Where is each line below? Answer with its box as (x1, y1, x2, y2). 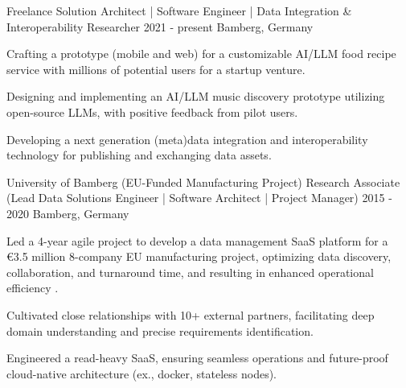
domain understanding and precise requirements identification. (6, 322, 314, 339)
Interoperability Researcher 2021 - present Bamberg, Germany (6, 18, 314, 35)
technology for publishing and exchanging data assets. (6, 147, 272, 163)
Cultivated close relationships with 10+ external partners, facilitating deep (6, 306, 375, 323)
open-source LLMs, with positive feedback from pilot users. (6, 103, 298, 120)
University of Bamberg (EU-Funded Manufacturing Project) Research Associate (6, 173, 400, 190)
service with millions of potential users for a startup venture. (6, 60, 306, 77)
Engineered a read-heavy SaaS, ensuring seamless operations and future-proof (6, 349, 388, 366)
